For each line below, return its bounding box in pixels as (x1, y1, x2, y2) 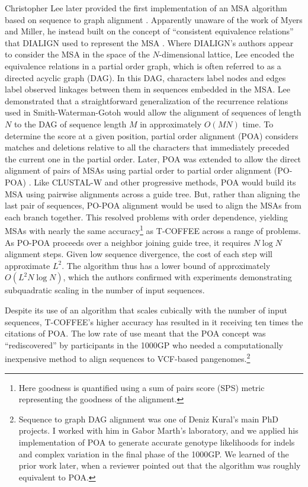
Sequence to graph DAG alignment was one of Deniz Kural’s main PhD (18, 412, 279, 425)
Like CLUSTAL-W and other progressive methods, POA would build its (34, 175, 296, 188)
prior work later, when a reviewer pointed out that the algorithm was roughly (18, 459, 301, 472)
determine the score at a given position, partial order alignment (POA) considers (5, 129, 299, 142)
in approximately (140, 117, 202, 130)
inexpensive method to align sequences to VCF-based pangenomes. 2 (5, 351, 251, 364)
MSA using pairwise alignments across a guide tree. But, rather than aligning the (5, 187, 300, 200)
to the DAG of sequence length (14, 117, 127, 130)
